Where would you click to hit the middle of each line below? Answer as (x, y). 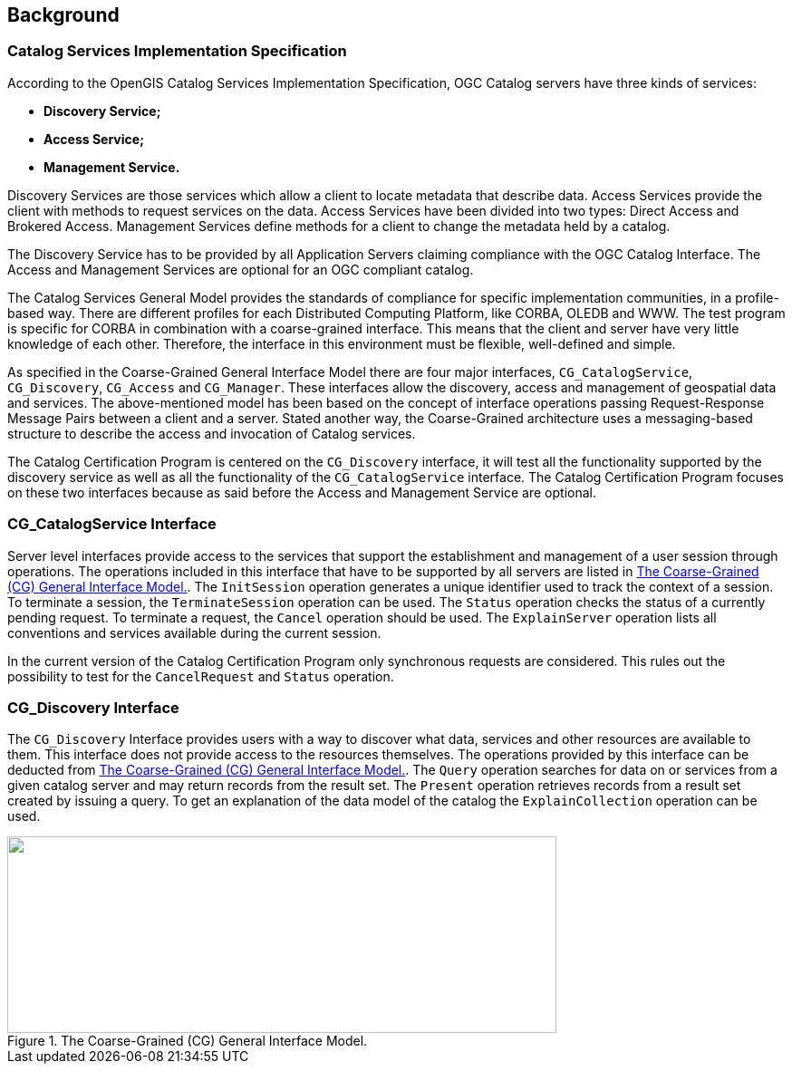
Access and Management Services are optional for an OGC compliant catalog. (241, 269)
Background (63, 15)
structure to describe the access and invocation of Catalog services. (212, 433)
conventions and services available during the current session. (194, 632)
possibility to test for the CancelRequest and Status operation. (201, 676)
